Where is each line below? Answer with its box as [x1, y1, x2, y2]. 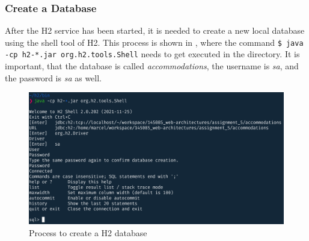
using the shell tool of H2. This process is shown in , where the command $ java [5, 36, 304, 48]
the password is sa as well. [5, 71, 102, 84]
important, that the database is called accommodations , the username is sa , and [5, 60, 299, 72]
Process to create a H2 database [29, 226, 147, 239]
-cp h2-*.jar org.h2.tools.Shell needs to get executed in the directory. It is [5, 48, 300, 60]
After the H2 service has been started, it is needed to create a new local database [5, 24, 305, 37]
